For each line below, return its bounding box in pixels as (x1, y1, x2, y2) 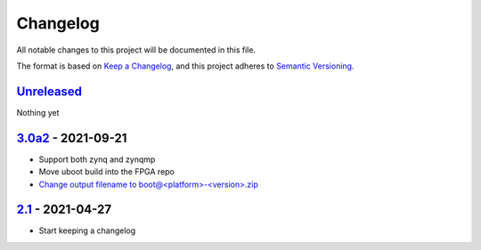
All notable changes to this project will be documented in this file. (16, 44, 257, 55)
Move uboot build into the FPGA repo (38, 166, 175, 177)
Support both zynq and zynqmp (38, 154, 156, 165)
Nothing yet (16, 107, 60, 117)
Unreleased (16, 84, 83, 99)
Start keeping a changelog (38, 225, 136, 236)
